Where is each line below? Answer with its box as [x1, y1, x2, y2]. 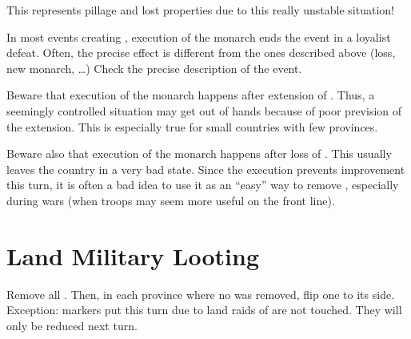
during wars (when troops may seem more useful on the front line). [6, 192, 335, 208]
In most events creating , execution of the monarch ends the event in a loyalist [6, 28, 391, 45]
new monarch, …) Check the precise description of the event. [6, 59, 302, 76]
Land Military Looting [6, 239, 259, 272]
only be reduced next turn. [6, 317, 138, 333]
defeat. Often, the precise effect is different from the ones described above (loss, [6, 44, 396, 61]
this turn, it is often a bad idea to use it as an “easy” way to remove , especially [6, 176, 399, 193]
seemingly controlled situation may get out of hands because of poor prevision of [6, 102, 402, 119]
